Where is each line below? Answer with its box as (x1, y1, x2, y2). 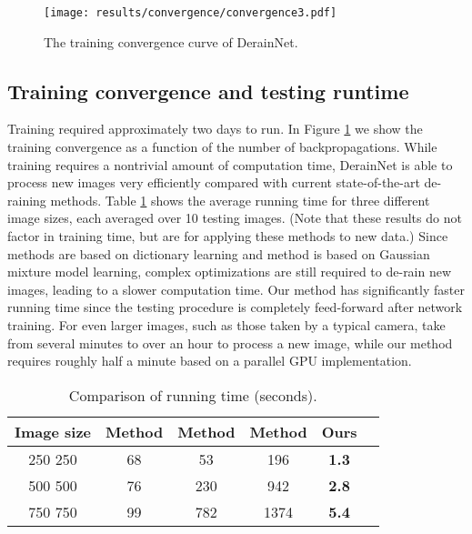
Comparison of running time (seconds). (68, 384, 317, 406)
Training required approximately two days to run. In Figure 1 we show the (7, 119, 423, 138)
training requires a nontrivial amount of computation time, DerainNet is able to (7, 155, 453, 174)
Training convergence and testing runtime (7, 76, 409, 105)
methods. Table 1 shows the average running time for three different (50, 190, 430, 209)
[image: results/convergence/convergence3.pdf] (44, 6, 337, 19)
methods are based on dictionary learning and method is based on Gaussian (7, 244, 430, 263)
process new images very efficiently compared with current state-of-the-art (7, 173, 420, 192)
